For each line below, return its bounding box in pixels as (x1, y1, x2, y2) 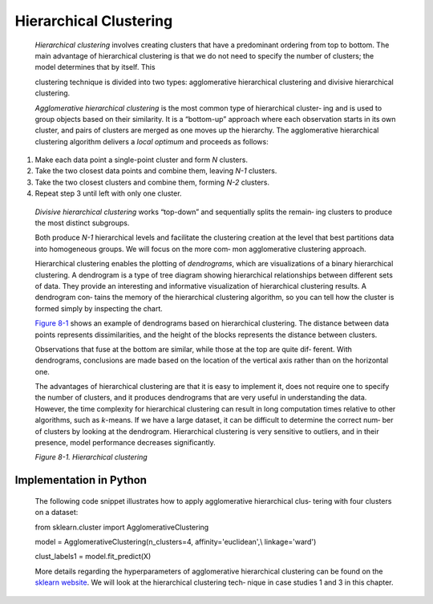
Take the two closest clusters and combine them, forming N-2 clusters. (34, 177, 270, 187)
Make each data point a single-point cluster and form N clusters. (34, 155, 249, 164)
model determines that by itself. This (34, 63, 156, 72)
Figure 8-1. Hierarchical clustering (34, 452, 148, 462)
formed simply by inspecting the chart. (34, 303, 164, 313)
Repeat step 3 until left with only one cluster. (34, 188, 182, 198)
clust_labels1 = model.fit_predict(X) (34, 552, 152, 561)
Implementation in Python (14, 473, 148, 487)
